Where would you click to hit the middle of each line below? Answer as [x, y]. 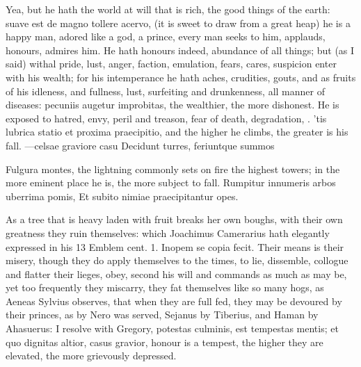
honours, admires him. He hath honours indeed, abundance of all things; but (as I [180, 50]
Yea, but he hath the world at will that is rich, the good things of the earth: [168, 9]
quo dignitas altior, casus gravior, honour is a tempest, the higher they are [165, 342]
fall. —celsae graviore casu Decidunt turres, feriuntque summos [140, 145]
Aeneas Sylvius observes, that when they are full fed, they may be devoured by [174, 301]
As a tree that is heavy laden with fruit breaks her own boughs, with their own [174, 219]
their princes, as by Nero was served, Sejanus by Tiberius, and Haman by [162, 315]
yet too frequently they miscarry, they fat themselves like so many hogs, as [165, 287]
